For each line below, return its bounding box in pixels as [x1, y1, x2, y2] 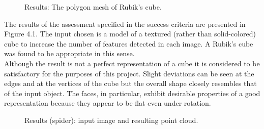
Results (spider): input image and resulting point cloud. [24, 114, 198, 125]
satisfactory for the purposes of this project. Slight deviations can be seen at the [4, 68, 254, 78]
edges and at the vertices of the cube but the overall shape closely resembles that [4, 78, 257, 89]
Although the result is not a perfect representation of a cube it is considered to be [4, 58, 260, 68]
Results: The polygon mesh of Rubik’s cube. [24, 2, 162, 12]
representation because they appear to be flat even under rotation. [4, 98, 211, 108]
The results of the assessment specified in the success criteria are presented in [4, 18, 246, 29]
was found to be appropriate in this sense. [4, 48, 135, 59]
